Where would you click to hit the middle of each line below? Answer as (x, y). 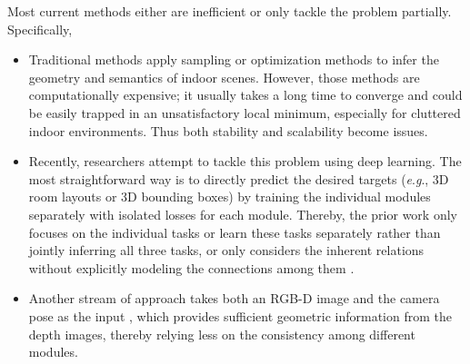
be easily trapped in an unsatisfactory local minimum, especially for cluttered (245, 112)
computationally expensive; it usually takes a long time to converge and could (245, 95)
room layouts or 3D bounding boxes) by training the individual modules (230, 197)
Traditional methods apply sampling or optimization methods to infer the (234, 59)
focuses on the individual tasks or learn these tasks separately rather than (235, 232)
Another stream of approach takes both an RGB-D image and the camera (234, 298)
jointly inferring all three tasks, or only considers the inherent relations (226, 250)
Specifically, (40, 29)
